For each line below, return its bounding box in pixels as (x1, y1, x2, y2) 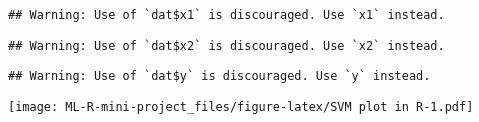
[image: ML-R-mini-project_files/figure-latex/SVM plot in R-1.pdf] (8, 99, 474, 114)
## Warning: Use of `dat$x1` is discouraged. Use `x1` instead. (8, 8, 445, 22)
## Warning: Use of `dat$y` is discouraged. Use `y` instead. (8, 69, 431, 84)
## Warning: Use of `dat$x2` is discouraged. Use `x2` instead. (8, 38, 445, 53)
